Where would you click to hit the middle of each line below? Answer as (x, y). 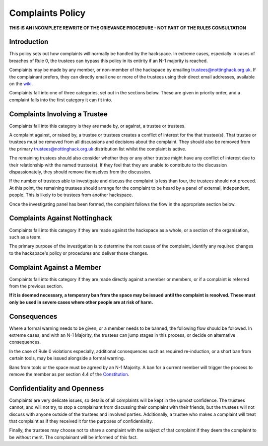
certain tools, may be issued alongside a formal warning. (67, 358)
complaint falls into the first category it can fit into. (61, 100)
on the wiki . (21, 84)
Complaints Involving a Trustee (58, 114)
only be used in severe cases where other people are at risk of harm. (81, 302)
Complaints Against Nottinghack (61, 218)
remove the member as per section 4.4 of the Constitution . (69, 374)
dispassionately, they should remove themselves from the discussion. (80, 172)
